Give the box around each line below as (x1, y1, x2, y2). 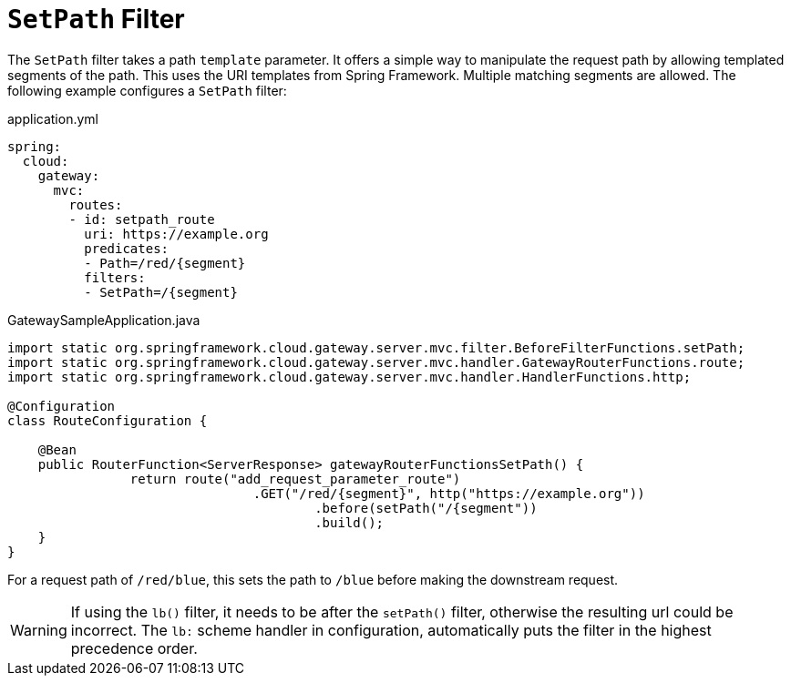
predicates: (84, 240, 169, 256)
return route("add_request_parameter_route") (129, 471, 461, 486)
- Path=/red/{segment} (84, 255, 246, 270)
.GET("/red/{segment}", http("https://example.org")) (252, 485, 645, 501)
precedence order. (70, 638, 198, 658)
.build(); (314, 515, 385, 530)
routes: (68, 197, 123, 212)
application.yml (7, 110, 98, 127)
